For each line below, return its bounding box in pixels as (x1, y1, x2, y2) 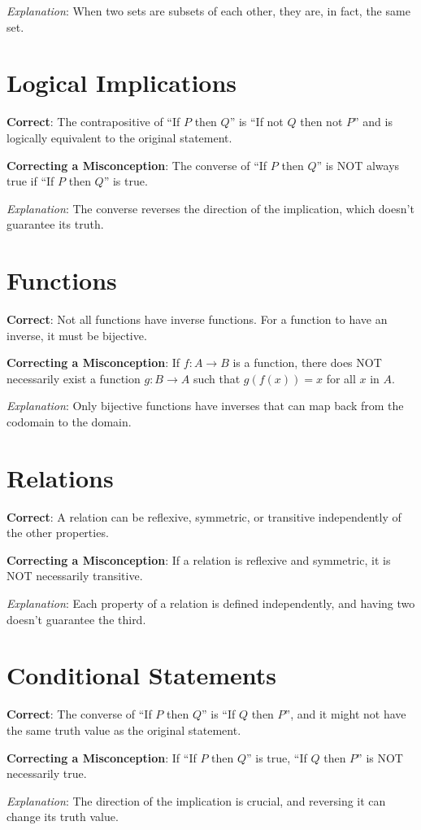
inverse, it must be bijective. (7, 326, 147, 343)
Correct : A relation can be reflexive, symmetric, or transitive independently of (7, 508, 401, 525)
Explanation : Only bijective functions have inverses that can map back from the (7, 397, 404, 414)
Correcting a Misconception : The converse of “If (7, 156, 267, 173)
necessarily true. (7, 765, 87, 782)
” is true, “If (246, 749, 307, 766)
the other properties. (7, 524, 109, 541)
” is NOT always (316, 156, 400, 173)
